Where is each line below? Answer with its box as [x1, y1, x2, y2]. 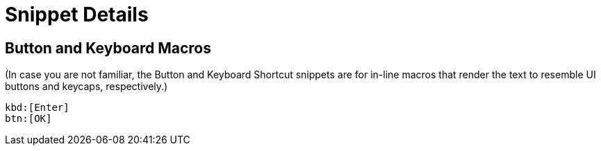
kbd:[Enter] [5, 102, 69, 114]
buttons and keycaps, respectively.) [5, 80, 168, 93]
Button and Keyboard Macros [5, 39, 211, 57]
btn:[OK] [5, 113, 52, 125]
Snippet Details [5, 3, 149, 26]
